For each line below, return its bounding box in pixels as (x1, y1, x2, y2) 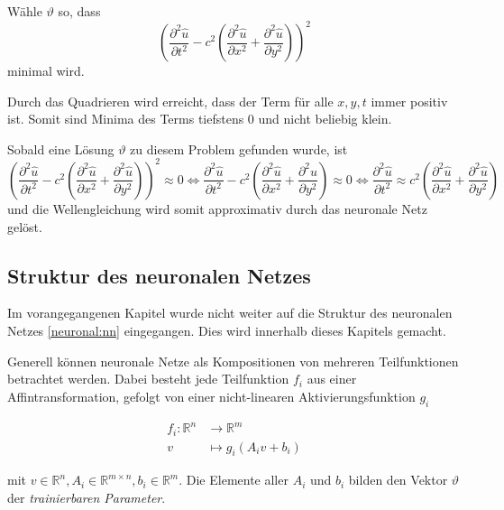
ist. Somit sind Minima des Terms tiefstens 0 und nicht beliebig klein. (7, 109, 392, 128)
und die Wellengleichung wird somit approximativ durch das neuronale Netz (7, 199, 427, 218)
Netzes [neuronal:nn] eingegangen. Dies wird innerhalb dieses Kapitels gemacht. (7, 320, 446, 339)
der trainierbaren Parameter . (7, 487, 166, 506)
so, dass (58, 2, 101, 20)
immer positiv (371, 91, 448, 110)
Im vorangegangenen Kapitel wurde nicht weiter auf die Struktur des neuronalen (7, 303, 453, 322)
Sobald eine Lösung (7, 139, 115, 158)
